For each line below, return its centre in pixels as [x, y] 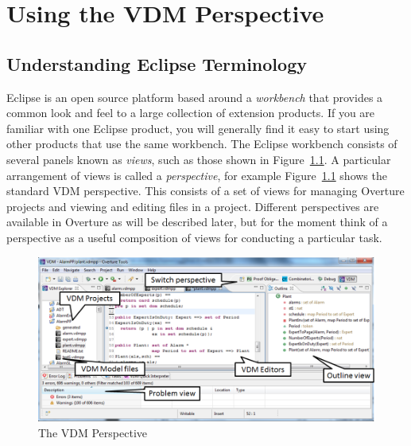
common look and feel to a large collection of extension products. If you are [191, 113]
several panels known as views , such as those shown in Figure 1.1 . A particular [199, 159]
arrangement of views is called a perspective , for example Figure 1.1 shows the [197, 175]
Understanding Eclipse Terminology [157, 63]
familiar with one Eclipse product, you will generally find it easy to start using [198, 128]
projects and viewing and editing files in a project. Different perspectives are [193, 206]
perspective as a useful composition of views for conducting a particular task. [194, 237]
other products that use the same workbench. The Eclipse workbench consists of [202, 144]
